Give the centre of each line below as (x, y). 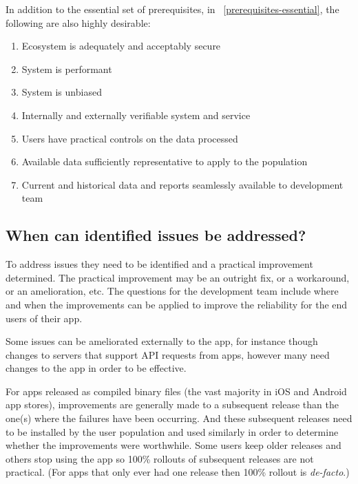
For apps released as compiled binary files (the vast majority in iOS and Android (176, 391)
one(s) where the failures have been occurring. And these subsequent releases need (179, 418)
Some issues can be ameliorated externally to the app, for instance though (162, 341)
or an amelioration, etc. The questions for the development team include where (172, 291)
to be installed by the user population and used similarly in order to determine (172, 431)
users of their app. (44, 318)
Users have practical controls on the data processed (130, 138)
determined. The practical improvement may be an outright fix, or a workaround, (178, 277)
